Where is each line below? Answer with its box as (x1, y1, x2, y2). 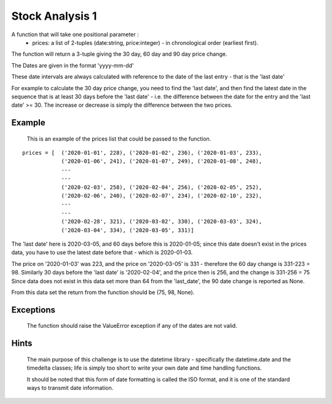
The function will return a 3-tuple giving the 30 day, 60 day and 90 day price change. (11, 50, 227, 58)
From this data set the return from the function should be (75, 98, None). (11, 289, 195, 296)
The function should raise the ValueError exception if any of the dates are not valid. (26, 322, 237, 330)
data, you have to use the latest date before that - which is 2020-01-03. (11, 249, 193, 256)
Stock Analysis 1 (11, 9, 97, 23)
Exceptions (11, 305, 55, 315)
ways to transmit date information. (26, 384, 114, 391)
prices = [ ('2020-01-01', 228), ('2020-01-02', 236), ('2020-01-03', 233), (22, 149, 263, 157)
